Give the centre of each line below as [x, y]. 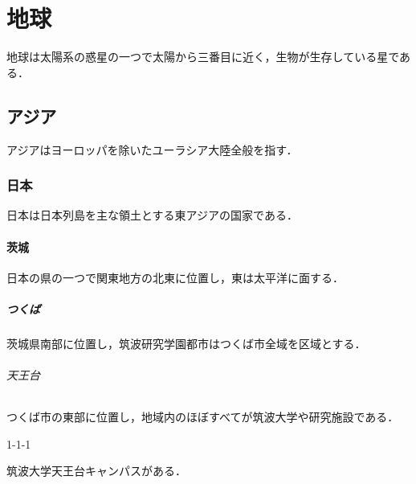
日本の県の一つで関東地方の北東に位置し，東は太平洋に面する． [175, 277]
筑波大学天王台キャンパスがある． [96, 471]
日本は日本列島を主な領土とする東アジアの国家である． [152, 215]
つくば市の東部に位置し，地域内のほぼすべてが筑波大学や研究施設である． [203, 417]
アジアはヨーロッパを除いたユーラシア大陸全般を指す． [152, 149]
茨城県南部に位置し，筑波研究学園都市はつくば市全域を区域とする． [186, 343]
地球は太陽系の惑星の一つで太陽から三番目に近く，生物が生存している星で [203, 57]
